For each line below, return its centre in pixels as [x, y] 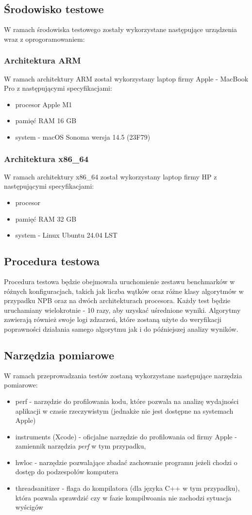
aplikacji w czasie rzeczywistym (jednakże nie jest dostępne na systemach [124, 410]
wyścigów [29, 507]
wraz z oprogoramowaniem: [44, 39]
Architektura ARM [42, 60]
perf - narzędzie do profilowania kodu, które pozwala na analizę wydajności [127, 401]
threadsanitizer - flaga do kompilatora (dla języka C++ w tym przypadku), [127, 488]
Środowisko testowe [54, 9]
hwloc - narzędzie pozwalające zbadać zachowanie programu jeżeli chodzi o [126, 462]
